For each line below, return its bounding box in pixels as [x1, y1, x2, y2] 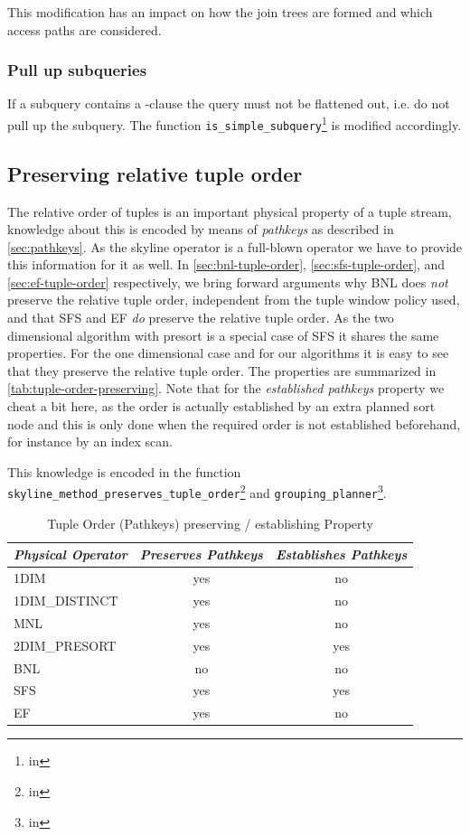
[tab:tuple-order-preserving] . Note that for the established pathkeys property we [7, 379, 445, 398]
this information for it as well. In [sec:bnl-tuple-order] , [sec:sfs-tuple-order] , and [7, 255, 446, 274]
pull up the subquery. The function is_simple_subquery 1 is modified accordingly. [7, 113, 462, 134]
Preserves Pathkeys [139, 545, 263, 564]
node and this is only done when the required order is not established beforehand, [7, 414, 461, 433]
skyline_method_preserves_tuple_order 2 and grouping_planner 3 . [7, 481, 387, 503]
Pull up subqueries [7, 59, 147, 81]
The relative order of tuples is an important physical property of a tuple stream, [7, 202, 452, 221]
